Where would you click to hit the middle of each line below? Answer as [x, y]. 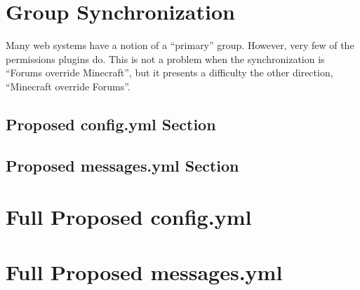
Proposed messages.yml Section [122, 165]
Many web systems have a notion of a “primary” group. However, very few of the [180, 45]
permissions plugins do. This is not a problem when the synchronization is [165, 58]
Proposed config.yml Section [111, 124]
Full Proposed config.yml [129, 217]
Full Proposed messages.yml [144, 271]
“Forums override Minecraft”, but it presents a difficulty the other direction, [169, 72]
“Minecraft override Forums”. [68, 86]
